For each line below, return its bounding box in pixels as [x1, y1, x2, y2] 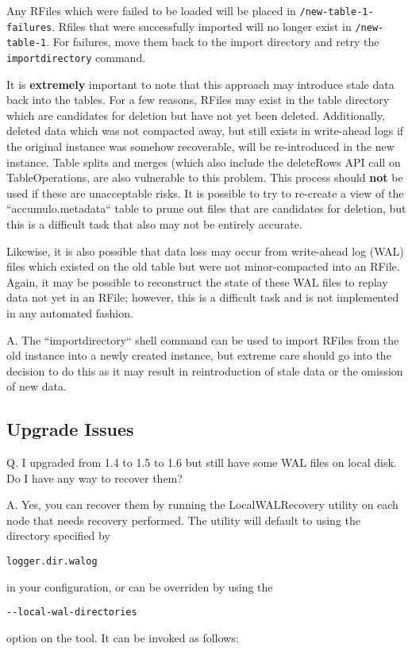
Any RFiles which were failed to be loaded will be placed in [6, 2, 296, 18]
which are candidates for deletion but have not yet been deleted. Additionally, [6, 106, 385, 123]
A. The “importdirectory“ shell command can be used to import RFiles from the [6, 331, 399, 348]
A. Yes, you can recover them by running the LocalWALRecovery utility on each [6, 496, 399, 513]
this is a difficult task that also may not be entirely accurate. [6, 215, 302, 232]
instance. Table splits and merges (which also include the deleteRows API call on [6, 153, 401, 170]
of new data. [6, 378, 67, 395]
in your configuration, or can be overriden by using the [6, 578, 273, 595]
